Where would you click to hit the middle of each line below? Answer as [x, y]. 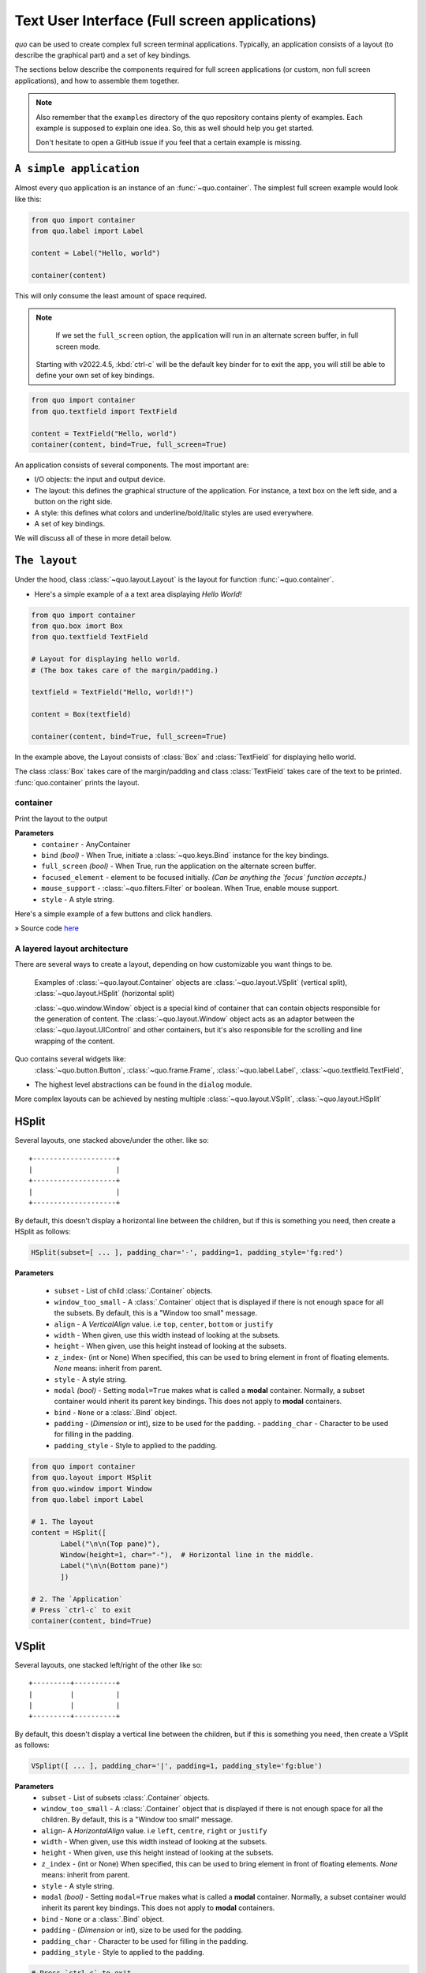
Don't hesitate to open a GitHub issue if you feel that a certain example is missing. [169, 143]
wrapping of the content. [75, 1041]
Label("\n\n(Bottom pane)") [114, 1566]
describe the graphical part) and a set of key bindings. [103, 54]
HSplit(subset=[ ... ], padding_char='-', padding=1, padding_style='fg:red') [187, 1252]
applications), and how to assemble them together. [97, 80]
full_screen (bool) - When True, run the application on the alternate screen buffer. [179, 866]
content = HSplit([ [69, 1533]
